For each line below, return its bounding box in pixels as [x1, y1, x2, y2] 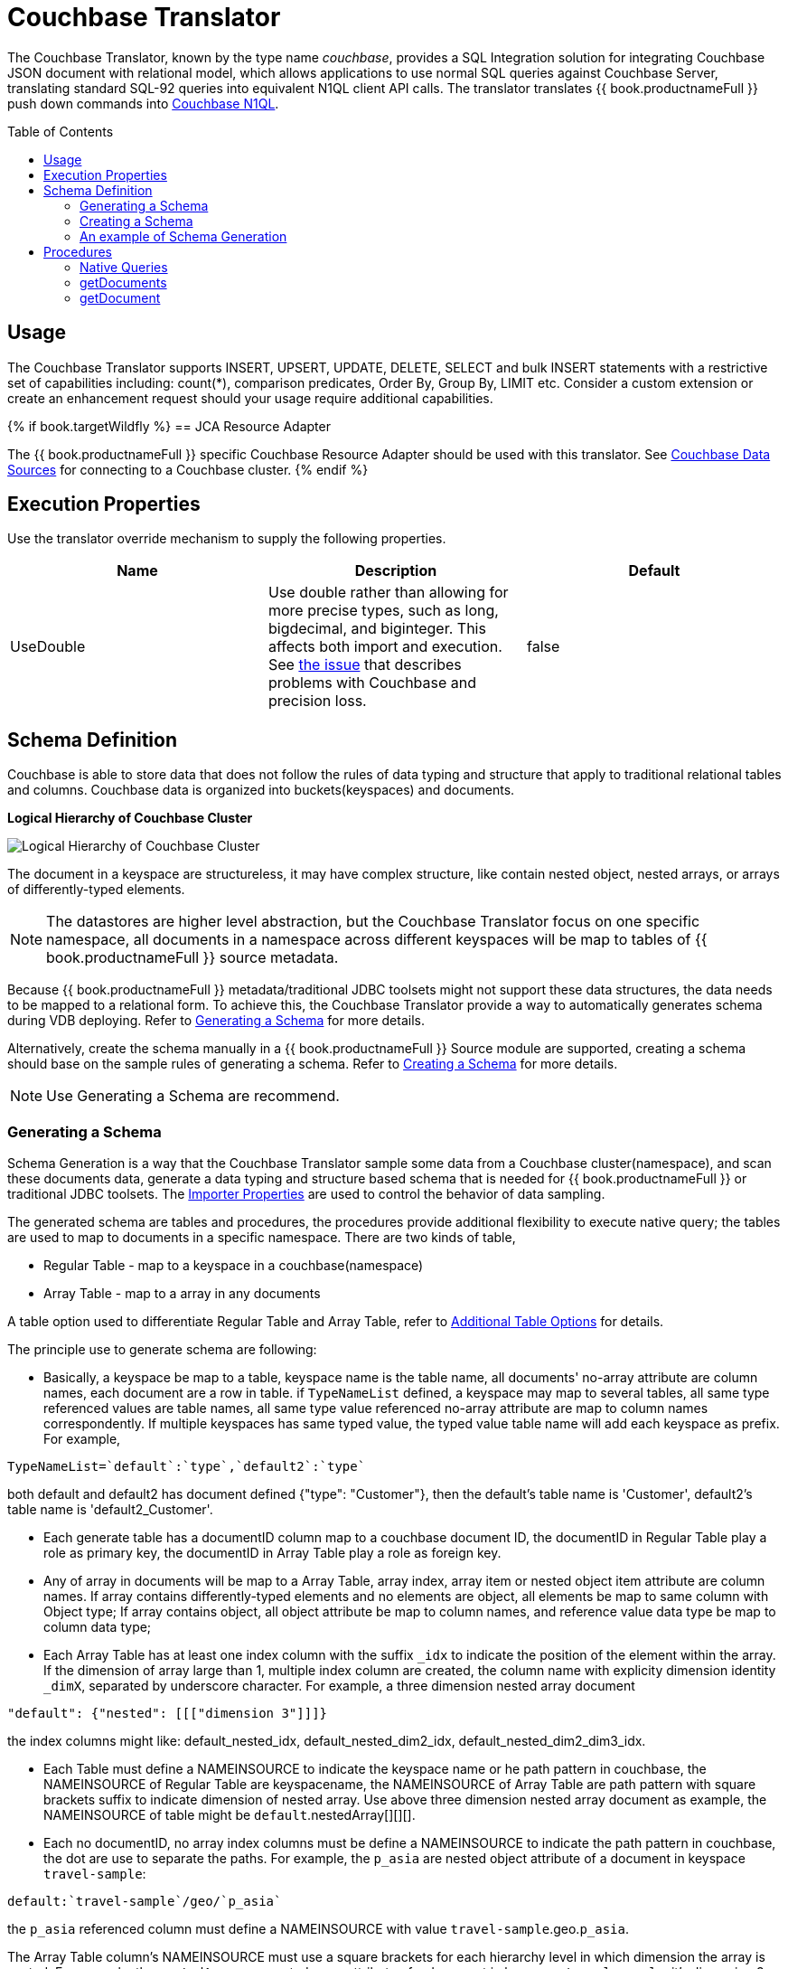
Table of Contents [7, 123, 114, 139]
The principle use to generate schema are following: [7, 1342, 317, 1358]
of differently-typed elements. [7, 881, 185, 898]
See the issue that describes [267, 655, 462, 674]
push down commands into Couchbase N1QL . [7, 95, 279, 111]
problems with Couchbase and [267, 674, 477, 692]
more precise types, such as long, [267, 601, 499, 620]
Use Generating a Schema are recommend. [46, 1087, 340, 1106]
